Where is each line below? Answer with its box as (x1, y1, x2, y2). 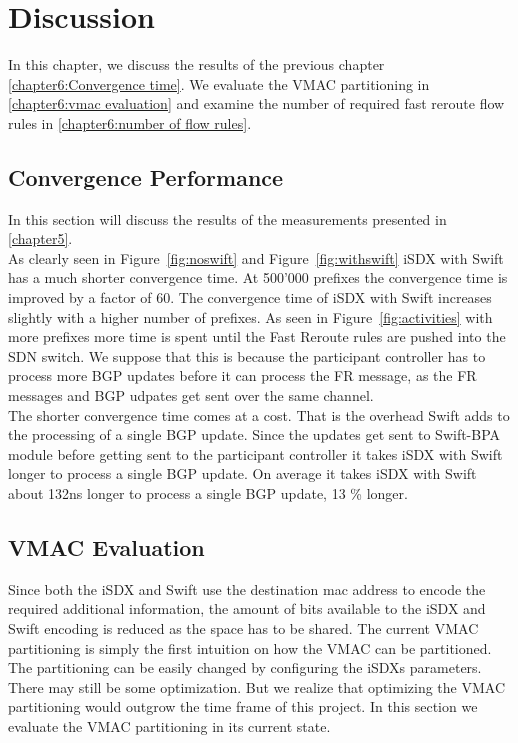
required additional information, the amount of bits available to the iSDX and (8, 598, 486, 619)
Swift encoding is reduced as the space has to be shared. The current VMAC (8, 618, 479, 638)
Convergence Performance (8, 161, 284, 192)
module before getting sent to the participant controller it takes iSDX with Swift (8, 443, 503, 464)
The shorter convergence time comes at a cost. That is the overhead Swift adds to (8, 404, 510, 425)
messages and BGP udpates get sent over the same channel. (8, 385, 374, 406)
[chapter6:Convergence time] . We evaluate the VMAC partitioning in (8, 73, 430, 94)
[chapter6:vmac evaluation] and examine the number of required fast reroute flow (8, 93, 505, 114)
